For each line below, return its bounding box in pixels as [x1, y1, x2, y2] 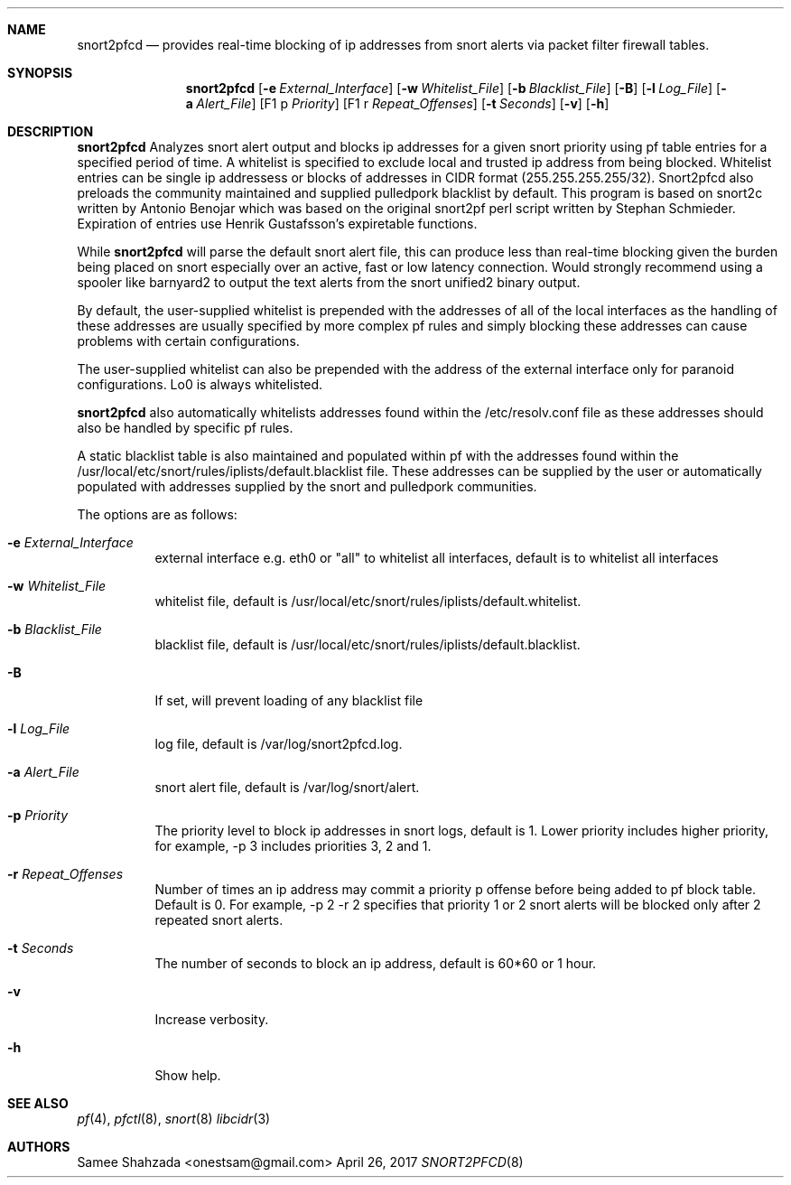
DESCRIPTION [7, 124, 94, 139]
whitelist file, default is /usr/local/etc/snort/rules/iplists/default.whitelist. [154, 593, 582, 609]
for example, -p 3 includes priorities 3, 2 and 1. [154, 838, 432, 854]
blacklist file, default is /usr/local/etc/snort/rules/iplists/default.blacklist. [154, 637, 581, 652]
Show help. [154, 1068, 221, 1083]
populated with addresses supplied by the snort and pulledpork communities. [77, 479, 537, 494]
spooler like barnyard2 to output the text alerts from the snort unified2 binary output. [77, 275, 581, 290]
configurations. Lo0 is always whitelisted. [77, 377, 323, 392]
